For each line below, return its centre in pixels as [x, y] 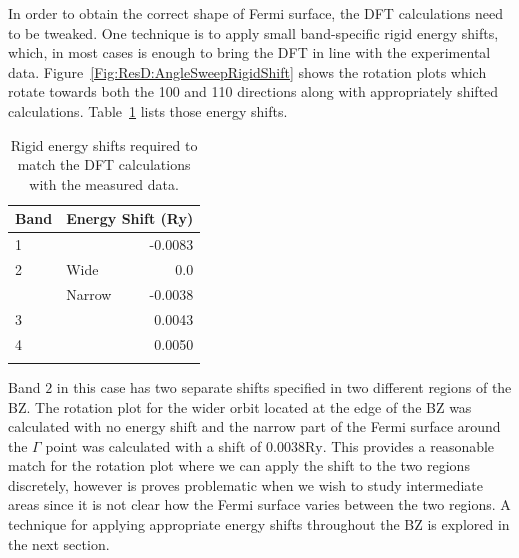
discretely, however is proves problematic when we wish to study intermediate [245, 484]
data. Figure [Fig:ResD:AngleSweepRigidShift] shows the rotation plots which [247, 71]
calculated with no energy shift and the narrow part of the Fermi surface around [254, 426]
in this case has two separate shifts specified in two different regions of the [284, 386]
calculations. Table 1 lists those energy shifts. [148, 110]
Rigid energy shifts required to [104, 144]
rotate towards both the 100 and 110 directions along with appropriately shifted [253, 91]
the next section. [59, 543]
